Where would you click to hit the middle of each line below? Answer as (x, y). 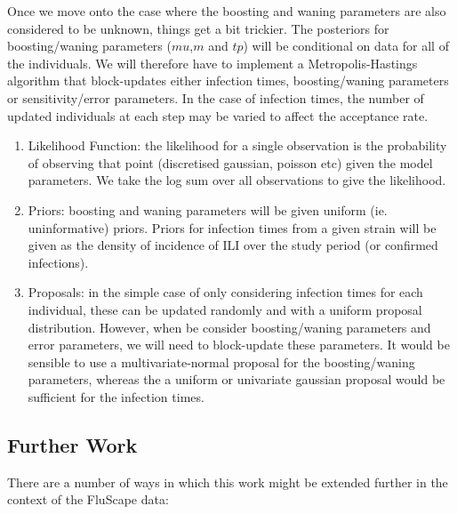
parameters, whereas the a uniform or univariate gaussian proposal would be (237, 379)
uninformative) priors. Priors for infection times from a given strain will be (232, 227)
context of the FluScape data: (88, 499)
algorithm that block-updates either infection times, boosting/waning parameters (228, 80)
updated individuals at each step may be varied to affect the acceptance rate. (218, 115)
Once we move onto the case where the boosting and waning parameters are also (227, 11)
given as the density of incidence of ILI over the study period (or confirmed (233, 245)
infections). (58, 262)
